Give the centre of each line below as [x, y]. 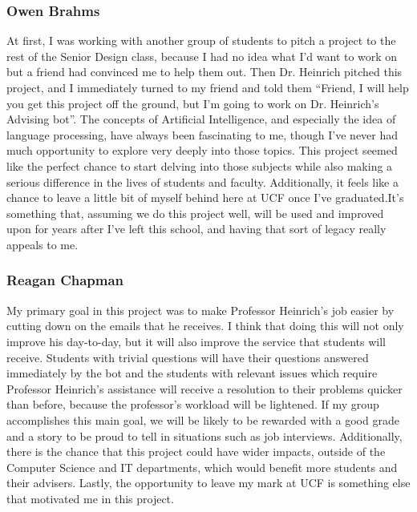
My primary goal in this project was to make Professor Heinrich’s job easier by [200, 310]
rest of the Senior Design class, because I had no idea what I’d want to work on [202, 56]
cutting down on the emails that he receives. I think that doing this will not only [205, 326]
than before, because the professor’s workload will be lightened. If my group [193, 404]
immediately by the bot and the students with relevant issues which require [192, 373]
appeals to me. [43, 244]
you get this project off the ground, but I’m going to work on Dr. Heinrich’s [193, 103]
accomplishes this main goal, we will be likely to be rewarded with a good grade [203, 419]
